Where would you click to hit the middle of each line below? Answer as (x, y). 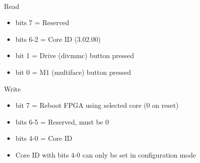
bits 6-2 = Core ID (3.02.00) (58, 39)
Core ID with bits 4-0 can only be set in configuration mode (106, 154)
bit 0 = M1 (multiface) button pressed (73, 72)
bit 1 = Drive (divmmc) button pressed (75, 55)
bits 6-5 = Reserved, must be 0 (62, 121)
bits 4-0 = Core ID (44, 138)
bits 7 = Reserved (42, 22)
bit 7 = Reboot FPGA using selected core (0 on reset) (97, 105)
